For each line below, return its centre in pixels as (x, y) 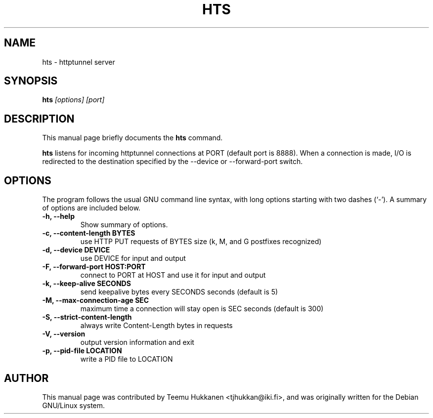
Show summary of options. (124, 225)
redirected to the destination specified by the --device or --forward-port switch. (173, 162)
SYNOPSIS (31, 81)
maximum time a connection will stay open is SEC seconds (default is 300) (202, 309)
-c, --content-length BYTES (89, 233)
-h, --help (58, 216)
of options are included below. (91, 208)
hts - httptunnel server (79, 62)
